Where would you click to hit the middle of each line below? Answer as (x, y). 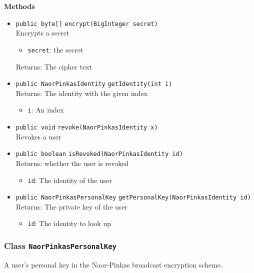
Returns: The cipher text (54, 66)
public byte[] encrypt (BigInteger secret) (87, 24)
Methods (19, 6)
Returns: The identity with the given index (82, 93)
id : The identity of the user (70, 180)
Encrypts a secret (42, 33)
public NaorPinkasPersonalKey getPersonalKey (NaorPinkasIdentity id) (133, 198)
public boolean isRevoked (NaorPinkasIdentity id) (99, 154)
